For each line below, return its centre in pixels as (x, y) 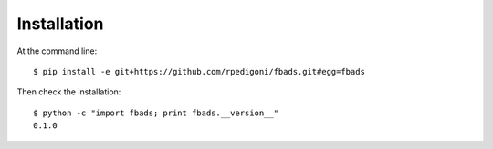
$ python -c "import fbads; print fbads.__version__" (156, 113)
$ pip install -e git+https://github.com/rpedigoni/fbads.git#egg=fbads (199, 71)
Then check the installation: (69, 92)
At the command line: (57, 51)
